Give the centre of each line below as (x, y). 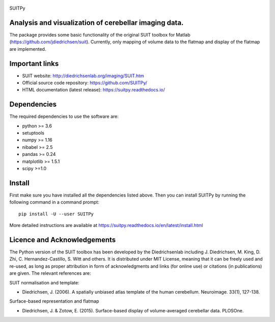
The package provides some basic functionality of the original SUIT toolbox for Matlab (100, 35)
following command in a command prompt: (54, 202)
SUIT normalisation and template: (44, 282)
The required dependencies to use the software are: (64, 116)
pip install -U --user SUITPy (56, 214)
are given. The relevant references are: (50, 273)
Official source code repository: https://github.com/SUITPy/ (85, 83)
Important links (34, 63)
